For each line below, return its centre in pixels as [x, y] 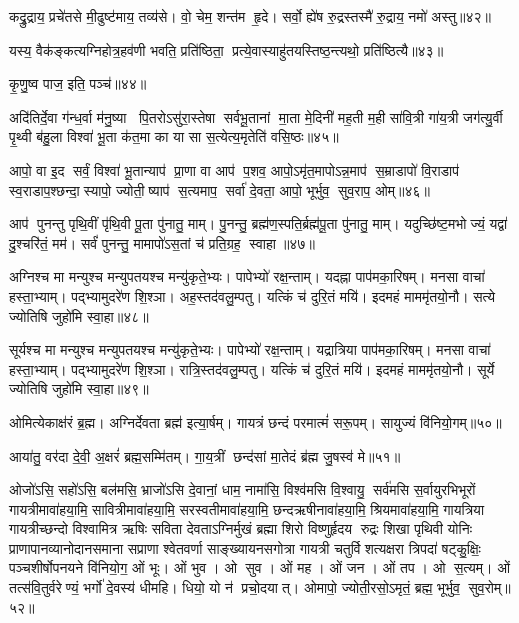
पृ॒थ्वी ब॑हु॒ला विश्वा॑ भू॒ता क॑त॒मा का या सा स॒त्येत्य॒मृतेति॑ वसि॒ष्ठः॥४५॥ [174, 136]
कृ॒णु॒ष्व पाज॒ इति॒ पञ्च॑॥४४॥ [78, 83]
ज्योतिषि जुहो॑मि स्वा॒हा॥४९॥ [79, 388]
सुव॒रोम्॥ [489, 587]
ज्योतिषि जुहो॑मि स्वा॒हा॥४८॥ [79, 315]
